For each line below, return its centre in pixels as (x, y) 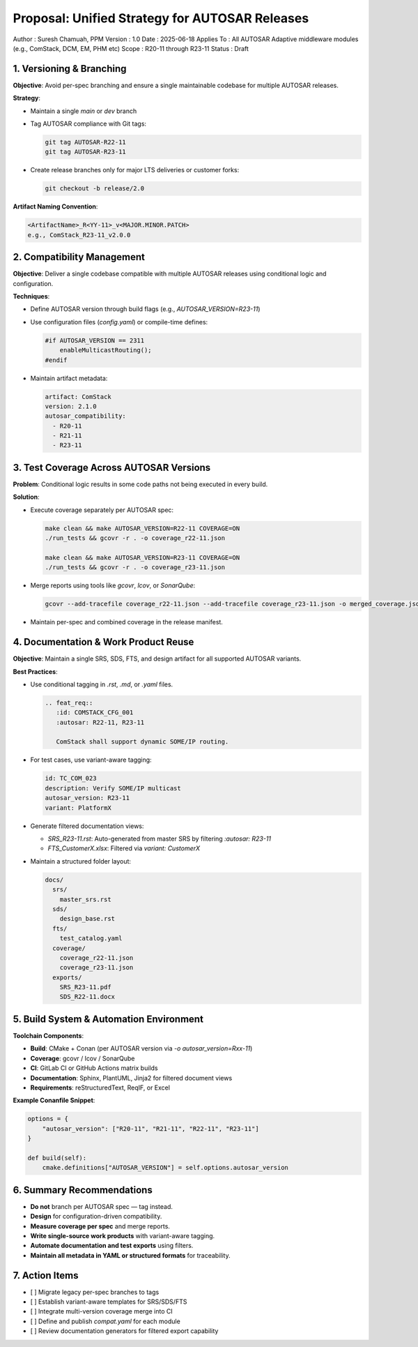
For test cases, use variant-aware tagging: (91, 760)
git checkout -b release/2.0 (95, 189)
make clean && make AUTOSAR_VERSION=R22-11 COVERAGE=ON (142, 528)
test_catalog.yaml (91, 939)
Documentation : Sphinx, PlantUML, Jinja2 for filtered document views (131, 1078)
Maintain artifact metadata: (69, 378)
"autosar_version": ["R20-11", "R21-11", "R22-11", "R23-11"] (150, 1129)
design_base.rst (87, 919)
